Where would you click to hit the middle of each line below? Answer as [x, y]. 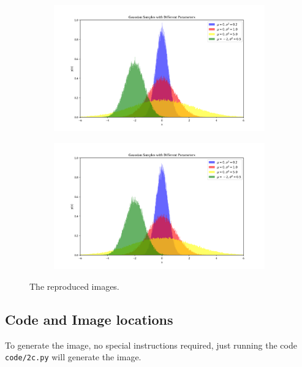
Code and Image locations [89, 319]
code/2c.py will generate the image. [73, 357]
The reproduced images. [74, 286]
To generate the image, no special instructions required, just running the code [151, 345]
